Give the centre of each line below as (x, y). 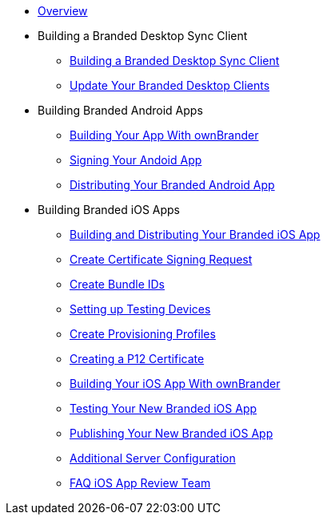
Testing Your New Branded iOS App (163, 408)
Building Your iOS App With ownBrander (175, 384)
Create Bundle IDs (117, 284)
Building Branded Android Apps (120, 110)
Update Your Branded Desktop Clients (170, 85)
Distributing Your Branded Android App (172, 185)
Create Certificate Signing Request (161, 259)
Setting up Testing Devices (140, 309)
